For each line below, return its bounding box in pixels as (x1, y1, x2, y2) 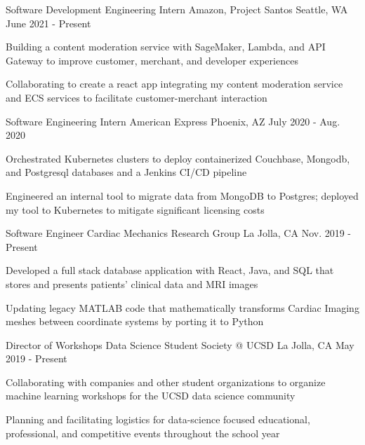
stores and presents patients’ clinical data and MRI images (6, 276, 258, 291)
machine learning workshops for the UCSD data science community (6, 388, 296, 403)
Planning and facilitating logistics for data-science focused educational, (6, 412, 310, 427)
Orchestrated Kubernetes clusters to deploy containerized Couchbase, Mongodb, (6, 151, 350, 165)
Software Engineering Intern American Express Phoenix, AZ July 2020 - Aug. (6, 114, 340, 128)
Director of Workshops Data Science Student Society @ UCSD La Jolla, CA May (6, 337, 354, 352)
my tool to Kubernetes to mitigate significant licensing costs (6, 202, 265, 217)
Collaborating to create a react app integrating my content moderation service (6, 76, 343, 91)
